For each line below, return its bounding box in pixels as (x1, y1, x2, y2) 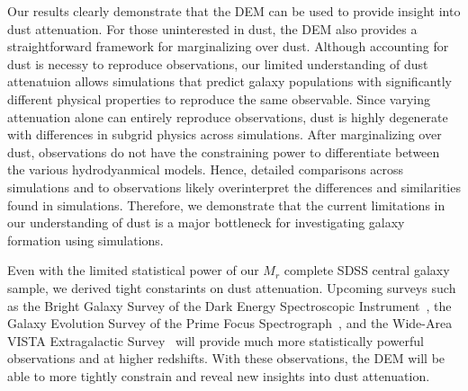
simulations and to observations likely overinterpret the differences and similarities (7, 177, 461, 196)
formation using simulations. (7, 230, 164, 249)
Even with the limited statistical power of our (7, 261, 259, 280)
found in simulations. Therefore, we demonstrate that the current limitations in (7, 195, 445, 214)
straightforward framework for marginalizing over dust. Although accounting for (7, 37, 449, 56)
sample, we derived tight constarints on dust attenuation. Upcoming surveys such (7, 278, 456, 297)
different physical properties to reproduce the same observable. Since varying (7, 89, 430, 108)
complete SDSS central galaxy (283, 261, 450, 280)
